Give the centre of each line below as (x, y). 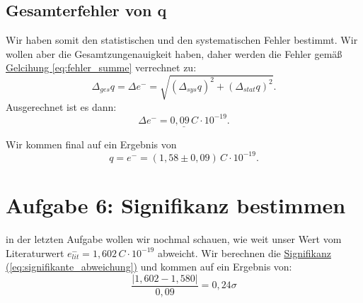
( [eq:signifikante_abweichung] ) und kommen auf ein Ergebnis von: (149, 267)
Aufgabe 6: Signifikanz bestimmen (176, 205)
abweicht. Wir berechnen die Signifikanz (244, 252)
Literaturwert (35, 252)
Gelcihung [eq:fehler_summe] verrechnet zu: (101, 67)
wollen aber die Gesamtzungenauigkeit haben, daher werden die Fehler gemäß (174, 53)
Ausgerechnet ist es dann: (61, 106)
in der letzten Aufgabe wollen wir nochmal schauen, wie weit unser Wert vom (174, 239)
